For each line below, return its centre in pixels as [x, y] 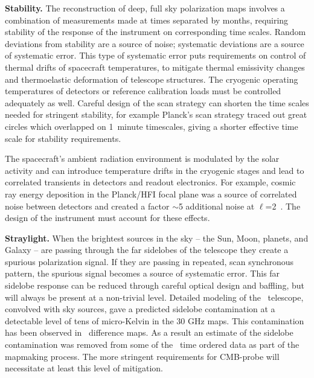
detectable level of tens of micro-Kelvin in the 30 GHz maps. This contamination [155, 320]
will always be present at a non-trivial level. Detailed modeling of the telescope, [154, 297]
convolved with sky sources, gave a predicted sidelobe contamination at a [140, 309]
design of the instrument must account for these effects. [107, 218]
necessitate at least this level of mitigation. [84, 368]
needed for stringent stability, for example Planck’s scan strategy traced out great [156, 114]
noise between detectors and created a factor [87, 206]
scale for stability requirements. [63, 138]
